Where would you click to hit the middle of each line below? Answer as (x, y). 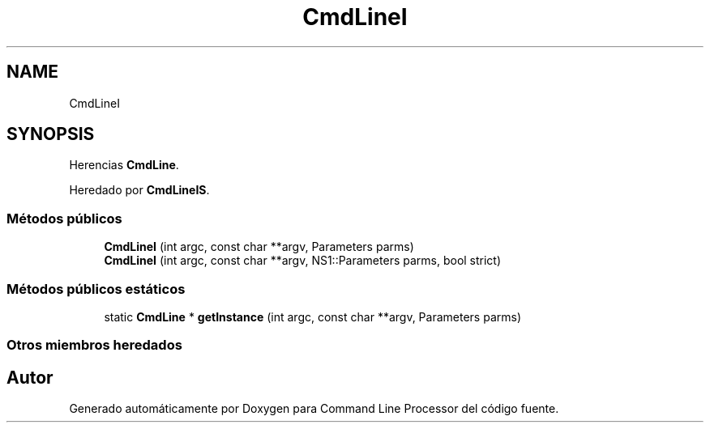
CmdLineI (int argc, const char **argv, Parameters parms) (259, 247)
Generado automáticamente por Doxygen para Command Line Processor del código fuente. (314, 409)
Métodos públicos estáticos (96, 289)
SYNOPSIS (51, 134)
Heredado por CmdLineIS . (139, 190)
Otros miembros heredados (94, 345)
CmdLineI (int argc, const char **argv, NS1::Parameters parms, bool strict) (303, 261)
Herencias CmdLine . (124, 165)
